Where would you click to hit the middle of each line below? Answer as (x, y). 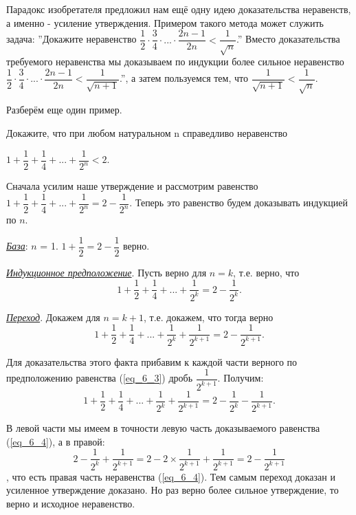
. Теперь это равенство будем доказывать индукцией (238, 202)
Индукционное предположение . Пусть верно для (107, 272)
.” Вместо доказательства (288, 39)
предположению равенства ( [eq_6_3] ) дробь (100, 378)
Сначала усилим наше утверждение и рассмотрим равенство (132, 186)
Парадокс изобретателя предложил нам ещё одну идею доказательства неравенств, (179, 9)
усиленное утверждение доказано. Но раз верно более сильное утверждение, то (173, 490)
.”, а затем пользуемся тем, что (183, 78)
